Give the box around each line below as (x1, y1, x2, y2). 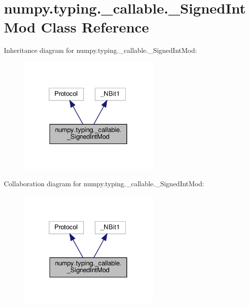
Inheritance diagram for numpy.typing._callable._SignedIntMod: (4, 45, 197, 55)
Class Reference (41, 17, 149, 37)
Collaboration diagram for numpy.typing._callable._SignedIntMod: (4, 178, 204, 189)
